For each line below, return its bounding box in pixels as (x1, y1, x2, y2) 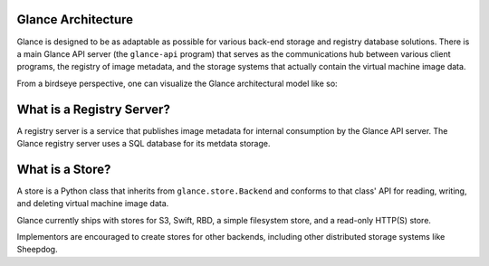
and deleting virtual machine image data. (16, 198, 169, 209)
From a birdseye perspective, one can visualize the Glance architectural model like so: (16, 78, 339, 89)
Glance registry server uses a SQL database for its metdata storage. (16, 138, 271, 148)
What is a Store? (16, 161, 111, 176)
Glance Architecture (16, 12, 134, 27)
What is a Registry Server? (16, 101, 171, 117)
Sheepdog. (16, 244, 58, 255)
